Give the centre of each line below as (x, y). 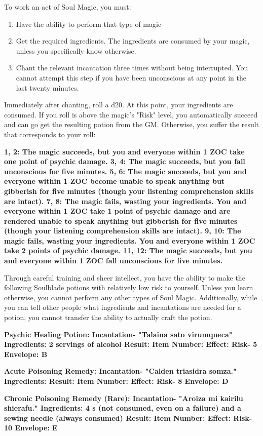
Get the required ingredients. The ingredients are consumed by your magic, (133, 41)
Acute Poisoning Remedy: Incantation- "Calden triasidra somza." (120, 371)
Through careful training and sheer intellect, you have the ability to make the (125, 277)
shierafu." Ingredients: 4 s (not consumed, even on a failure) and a (123, 408)
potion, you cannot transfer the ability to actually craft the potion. (108, 317)
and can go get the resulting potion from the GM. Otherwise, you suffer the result (132, 124)
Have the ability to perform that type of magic (89, 24)
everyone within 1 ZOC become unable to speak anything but (115, 181)
